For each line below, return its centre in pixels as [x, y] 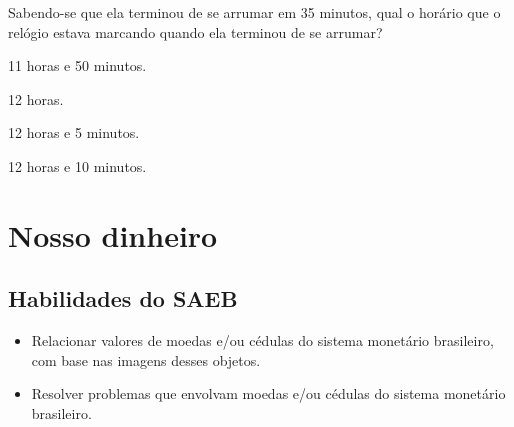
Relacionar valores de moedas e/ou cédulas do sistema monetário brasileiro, [262, 340]
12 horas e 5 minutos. [74, 132]
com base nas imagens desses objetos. [146, 359]
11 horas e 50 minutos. [77, 65]
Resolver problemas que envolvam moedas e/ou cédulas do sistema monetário [268, 393]
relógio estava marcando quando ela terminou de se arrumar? [195, 31]
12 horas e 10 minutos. [77, 165]
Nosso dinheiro [113, 234]
